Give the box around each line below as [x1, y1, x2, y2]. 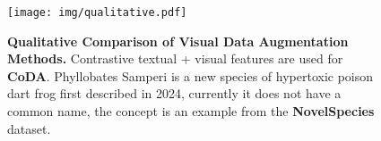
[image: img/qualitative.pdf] [7, 6, 187, 19]
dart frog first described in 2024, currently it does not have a [7, 84, 342, 103]
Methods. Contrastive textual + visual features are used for [7, 49, 343, 68]
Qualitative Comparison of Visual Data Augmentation [7, 31, 349, 50]
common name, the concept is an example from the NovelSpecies [7, 102, 375, 120]
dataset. [7, 119, 51, 137]
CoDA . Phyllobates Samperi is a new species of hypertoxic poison [7, 66, 374, 85]
